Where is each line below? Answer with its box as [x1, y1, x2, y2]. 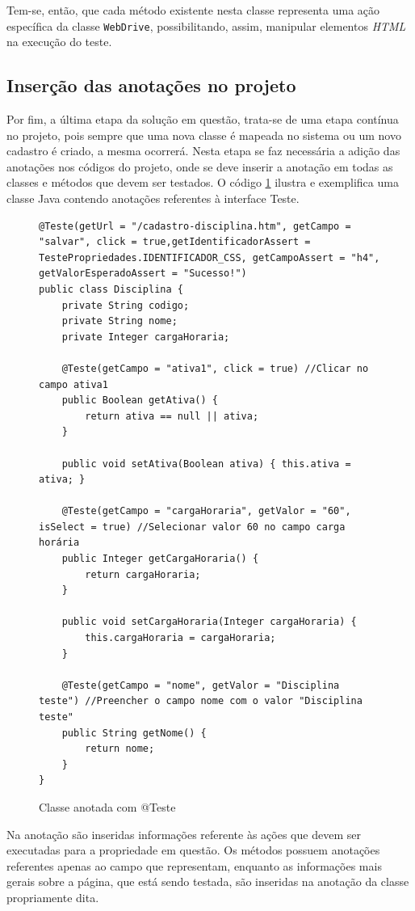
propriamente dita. [6, 888, 99, 905]
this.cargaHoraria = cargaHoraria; [85, 632, 276, 644]
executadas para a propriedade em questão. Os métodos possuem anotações [6, 841, 380, 858]
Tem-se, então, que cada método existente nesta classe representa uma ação [6, 2, 380, 18]
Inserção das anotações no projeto [6, 73, 296, 98]
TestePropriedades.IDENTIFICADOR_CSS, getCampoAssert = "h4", [39, 251, 380, 264]
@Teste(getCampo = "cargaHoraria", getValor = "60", [61, 505, 351, 517]
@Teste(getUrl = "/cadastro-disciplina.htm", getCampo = [39, 220, 351, 232]
